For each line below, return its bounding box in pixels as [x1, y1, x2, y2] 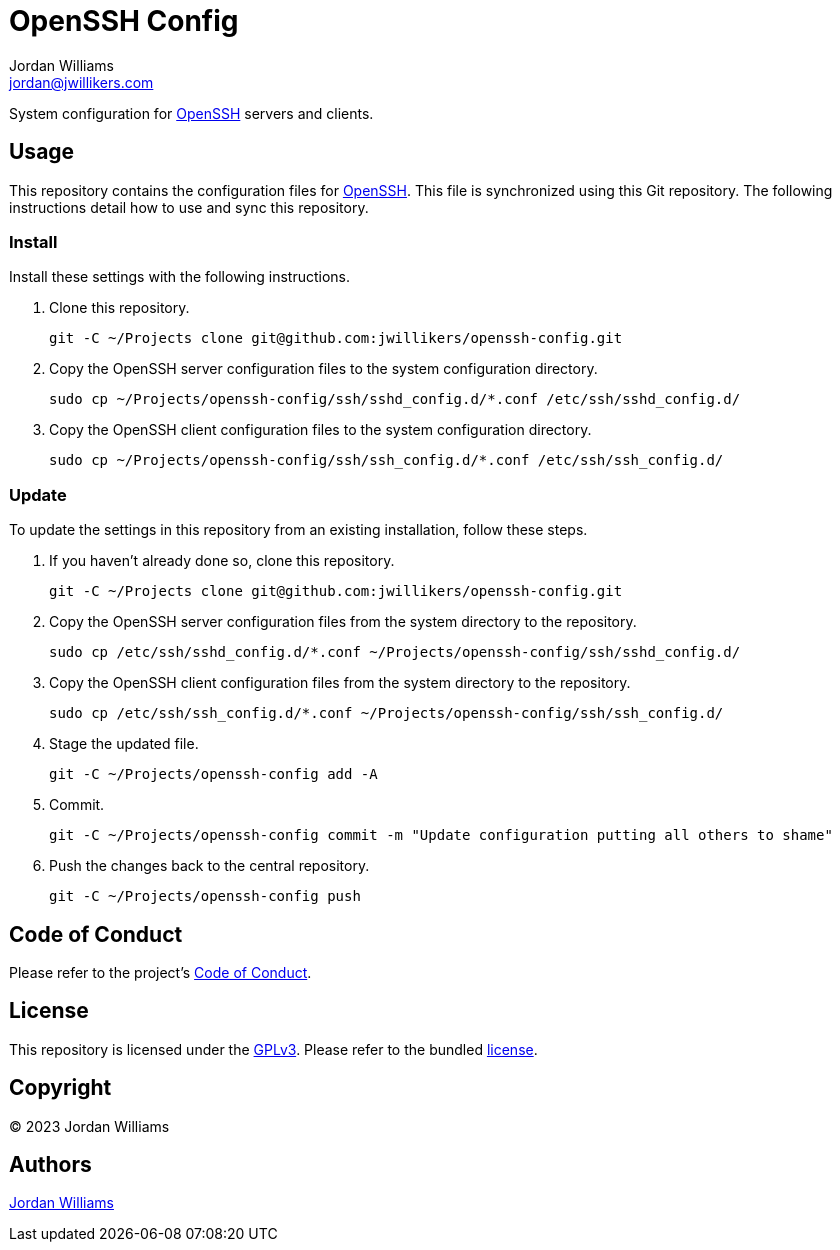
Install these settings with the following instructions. [9, 268, 351, 286]
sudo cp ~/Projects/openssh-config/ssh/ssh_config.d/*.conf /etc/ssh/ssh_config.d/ [49, 452, 724, 469]
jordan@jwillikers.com [9, 73, 154, 91]
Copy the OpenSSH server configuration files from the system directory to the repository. [49, 613, 637, 631]
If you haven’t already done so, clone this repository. [49, 552, 395, 570]
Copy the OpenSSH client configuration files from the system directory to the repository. [49, 674, 631, 692]
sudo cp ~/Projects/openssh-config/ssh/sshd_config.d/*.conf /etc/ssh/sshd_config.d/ [49, 391, 741, 408]
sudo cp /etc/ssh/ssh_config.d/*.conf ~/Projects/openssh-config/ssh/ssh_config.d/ [49, 705, 724, 722]
